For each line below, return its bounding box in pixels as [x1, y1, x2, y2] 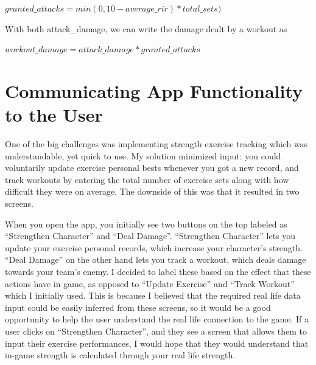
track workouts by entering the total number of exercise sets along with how [5, 173, 289, 186]
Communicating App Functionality [5, 78, 303, 103]
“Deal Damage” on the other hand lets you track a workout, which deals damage [5, 253, 306, 266]
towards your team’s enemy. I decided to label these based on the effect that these [5, 265, 311, 278]
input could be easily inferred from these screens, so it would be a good [5, 301, 271, 313]
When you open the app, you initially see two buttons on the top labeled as [5, 217, 287, 230]
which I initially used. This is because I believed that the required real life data [5, 289, 301, 302]
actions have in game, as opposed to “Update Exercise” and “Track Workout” [5, 277, 295, 290]
